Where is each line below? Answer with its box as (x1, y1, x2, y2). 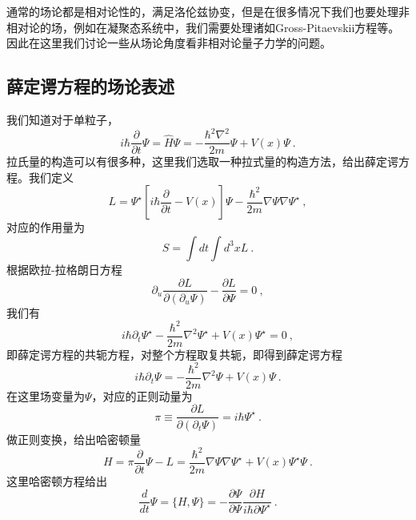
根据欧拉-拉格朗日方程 (6, 260, 122, 277)
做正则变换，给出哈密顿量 (6, 430, 141, 447)
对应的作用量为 (6, 219, 85, 236)
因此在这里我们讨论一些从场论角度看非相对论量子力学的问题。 (6, 34, 331, 51)
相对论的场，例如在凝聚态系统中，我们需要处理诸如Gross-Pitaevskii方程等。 (6, 18, 400, 35)
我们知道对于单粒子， (6, 111, 118, 127)
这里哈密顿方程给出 (6, 472, 107, 489)
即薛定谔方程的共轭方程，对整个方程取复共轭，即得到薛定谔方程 (6, 345, 342, 362)
